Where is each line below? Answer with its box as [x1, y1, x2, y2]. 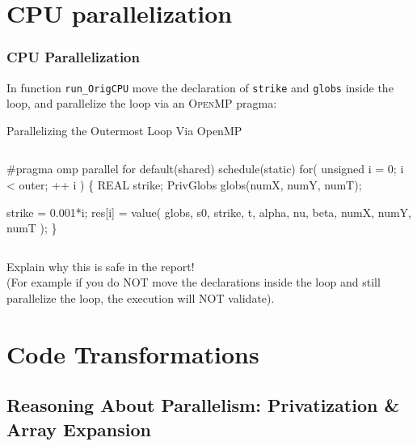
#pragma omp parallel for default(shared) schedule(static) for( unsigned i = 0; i [6, 160, 404, 177]
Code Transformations [6, 337, 259, 370]
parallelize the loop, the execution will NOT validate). [6, 290, 275, 306]
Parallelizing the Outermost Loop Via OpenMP [6, 121, 242, 138]
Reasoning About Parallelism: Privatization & [6, 393, 400, 418]
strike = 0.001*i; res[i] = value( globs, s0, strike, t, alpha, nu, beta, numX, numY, [6, 203, 412, 220]
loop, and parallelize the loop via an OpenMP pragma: [6, 95, 277, 112]
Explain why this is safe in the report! [6, 257, 195, 274]
